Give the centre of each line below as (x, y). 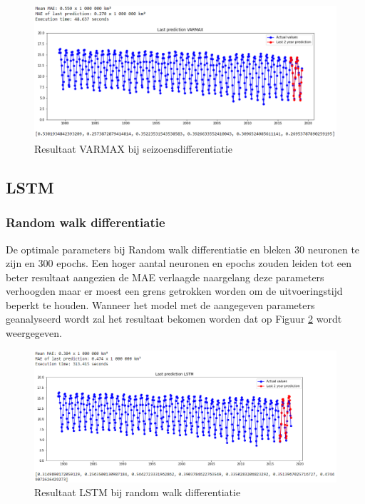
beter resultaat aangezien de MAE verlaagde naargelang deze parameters (165, 277)
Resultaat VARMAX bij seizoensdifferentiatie (133, 148)
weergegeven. (34, 333)
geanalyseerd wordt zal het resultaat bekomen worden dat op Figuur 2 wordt (174, 319)
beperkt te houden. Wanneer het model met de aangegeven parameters (160, 304)
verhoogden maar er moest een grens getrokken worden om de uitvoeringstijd (174, 291)
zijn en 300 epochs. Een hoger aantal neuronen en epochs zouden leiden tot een (179, 263)
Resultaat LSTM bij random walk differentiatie (138, 492)
